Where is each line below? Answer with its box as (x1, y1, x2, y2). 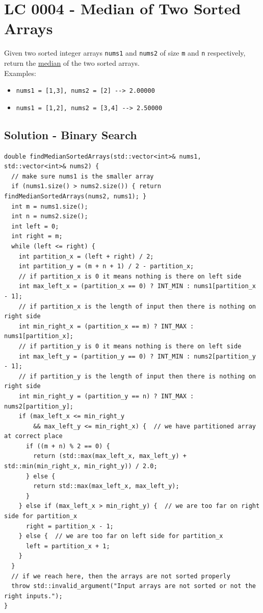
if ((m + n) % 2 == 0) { (25, 442, 110, 450)
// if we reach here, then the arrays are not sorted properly (11, 572, 230, 580)
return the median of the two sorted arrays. (4, 57, 140, 68)
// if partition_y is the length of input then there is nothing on (18, 372, 256, 380)
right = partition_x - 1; (25, 522, 114, 530)
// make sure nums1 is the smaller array (11, 172, 154, 180)
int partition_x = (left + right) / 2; (18, 252, 154, 260)
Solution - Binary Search (4, 126, 137, 142)
